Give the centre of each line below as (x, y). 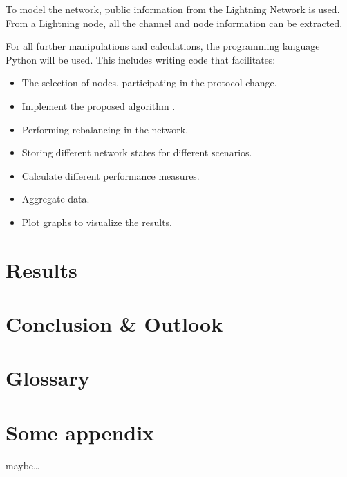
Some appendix (80, 432)
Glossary (48, 378)
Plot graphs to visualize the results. (97, 222)
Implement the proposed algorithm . (99, 105)
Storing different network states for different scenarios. (137, 152)
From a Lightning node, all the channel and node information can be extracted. (174, 22)
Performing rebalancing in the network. (105, 129)
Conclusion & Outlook (114, 324)
